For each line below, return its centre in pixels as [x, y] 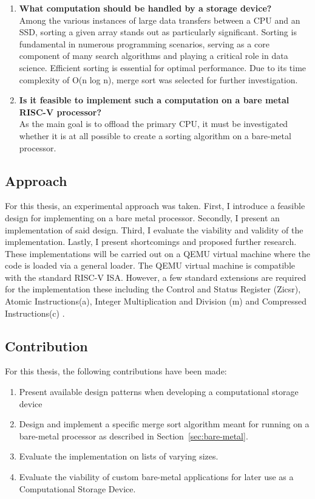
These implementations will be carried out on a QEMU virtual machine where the [157, 253]
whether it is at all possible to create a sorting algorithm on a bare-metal [155, 135]
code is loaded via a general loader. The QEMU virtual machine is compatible [150, 265]
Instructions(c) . [35, 313]
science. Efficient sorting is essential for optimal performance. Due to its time [163, 67]
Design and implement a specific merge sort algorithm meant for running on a [164, 424]
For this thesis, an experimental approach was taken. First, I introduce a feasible [155, 206]
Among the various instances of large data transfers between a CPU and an [160, 20]
